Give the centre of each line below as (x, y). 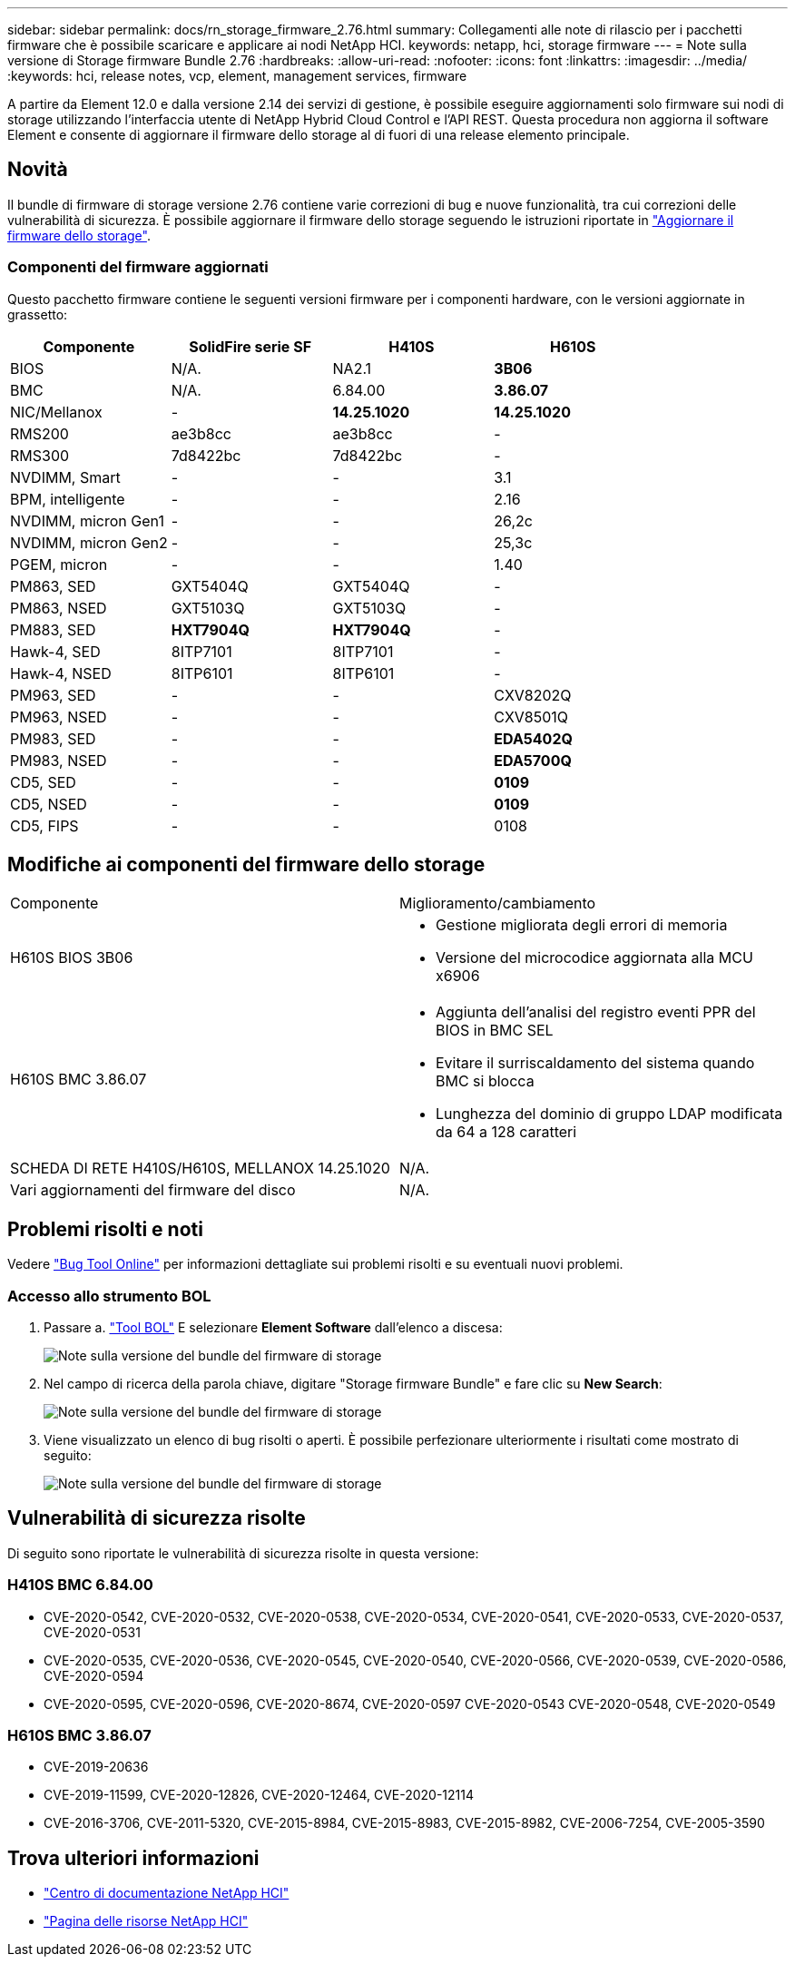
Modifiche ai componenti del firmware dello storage (246, 865)
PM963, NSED (59, 717)
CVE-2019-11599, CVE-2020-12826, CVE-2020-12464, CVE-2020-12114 (259, 1795)
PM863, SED (53, 586)
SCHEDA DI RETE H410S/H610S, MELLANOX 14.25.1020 (200, 1169)
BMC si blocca (485, 1081)
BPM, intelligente (68, 499)
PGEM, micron (59, 564)
